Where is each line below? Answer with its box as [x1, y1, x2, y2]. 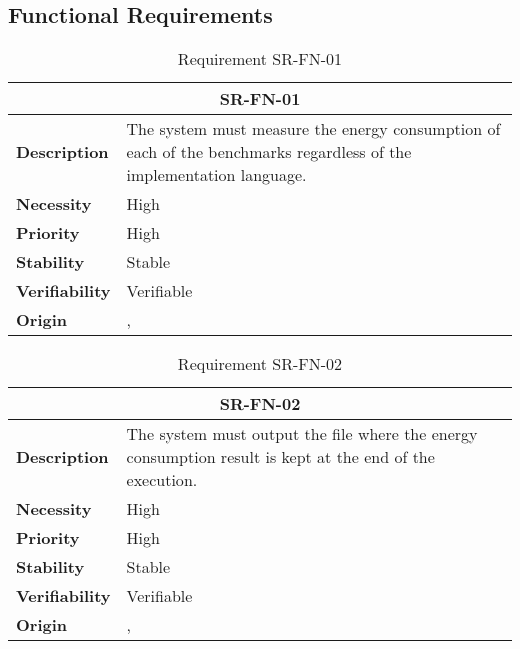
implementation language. [126, 163, 307, 187]
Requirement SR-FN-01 [177, 47, 343, 71]
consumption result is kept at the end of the [126, 445, 435, 469]
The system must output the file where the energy [126, 422, 478, 446]
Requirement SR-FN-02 [177, 352, 343, 376]
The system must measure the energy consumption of [126, 117, 501, 141]
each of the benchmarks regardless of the [126, 140, 412, 164]
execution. [126, 468, 198, 492]
